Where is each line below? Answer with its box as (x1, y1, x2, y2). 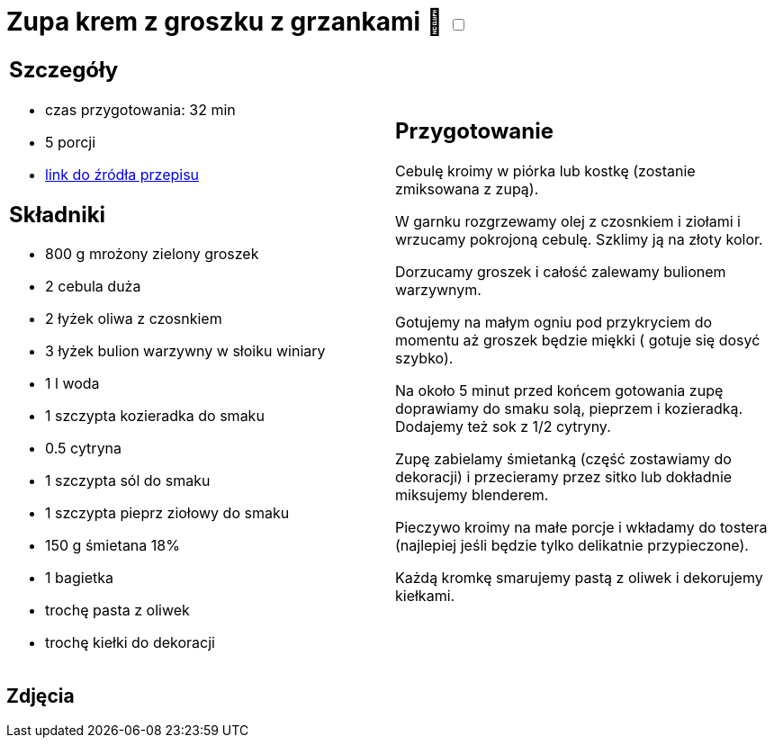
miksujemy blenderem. (395, 486, 549, 505)
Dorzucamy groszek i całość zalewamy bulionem (395, 263, 726, 282)
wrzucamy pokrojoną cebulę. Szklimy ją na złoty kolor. (395, 230, 763, 249)
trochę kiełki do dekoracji (45, 633, 215, 652)
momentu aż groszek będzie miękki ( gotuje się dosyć (395, 331, 760, 350)
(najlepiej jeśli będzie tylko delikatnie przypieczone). (395, 536, 749, 555)
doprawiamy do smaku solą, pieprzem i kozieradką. (395, 399, 743, 418)
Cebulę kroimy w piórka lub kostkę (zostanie (395, 162, 696, 181)
